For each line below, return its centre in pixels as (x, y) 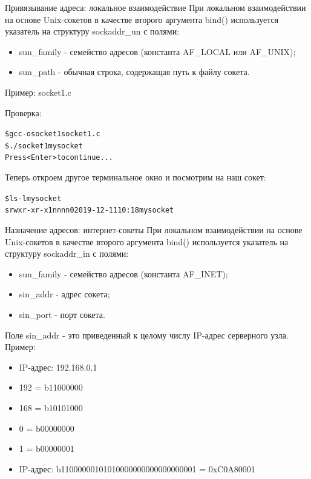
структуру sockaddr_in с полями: (67, 253)
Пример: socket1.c (38, 92)
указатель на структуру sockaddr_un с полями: (92, 31)
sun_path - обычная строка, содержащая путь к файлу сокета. (134, 72)
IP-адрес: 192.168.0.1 (58, 367)
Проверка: (23, 112)
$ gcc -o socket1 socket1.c (53, 134)
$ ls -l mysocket (33, 198)
